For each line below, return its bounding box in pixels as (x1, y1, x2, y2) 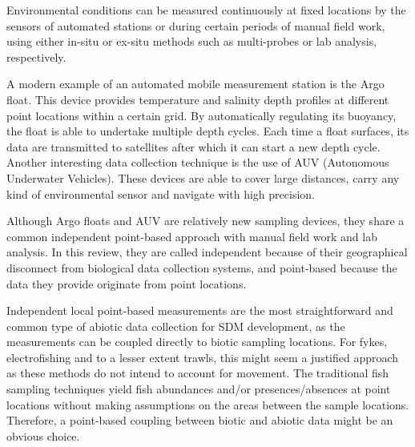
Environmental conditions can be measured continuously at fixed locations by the (6, 2, 406, 18)
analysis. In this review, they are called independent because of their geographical (6, 244, 408, 260)
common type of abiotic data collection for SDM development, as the (6, 317, 345, 334)
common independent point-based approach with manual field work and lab (6, 228, 377, 244)
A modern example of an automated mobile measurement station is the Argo (6, 75, 385, 92)
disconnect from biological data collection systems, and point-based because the (6, 259, 397, 276)
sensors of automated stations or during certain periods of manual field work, (6, 17, 385, 34)
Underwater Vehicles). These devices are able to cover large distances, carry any (6, 169, 400, 186)
